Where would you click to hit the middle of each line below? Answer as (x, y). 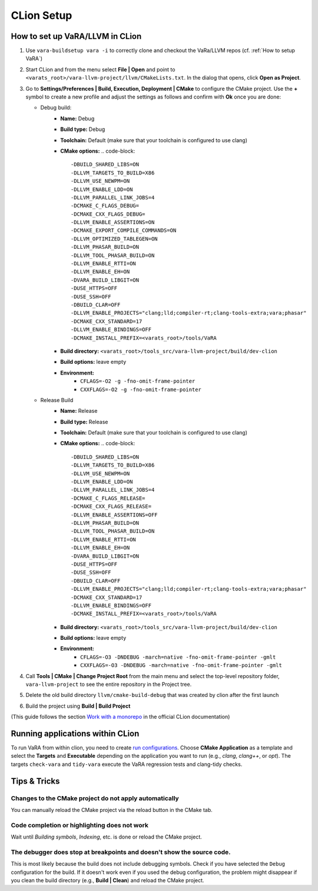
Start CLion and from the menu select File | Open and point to (100, 69)
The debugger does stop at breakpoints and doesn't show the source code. (121, 852)
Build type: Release (84, 422)
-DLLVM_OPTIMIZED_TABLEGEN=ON (115, 239)
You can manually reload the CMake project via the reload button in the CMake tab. (112, 810)
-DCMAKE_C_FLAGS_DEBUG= (105, 206)
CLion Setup (42, 15)
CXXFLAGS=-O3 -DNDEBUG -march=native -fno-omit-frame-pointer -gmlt (181, 665)
